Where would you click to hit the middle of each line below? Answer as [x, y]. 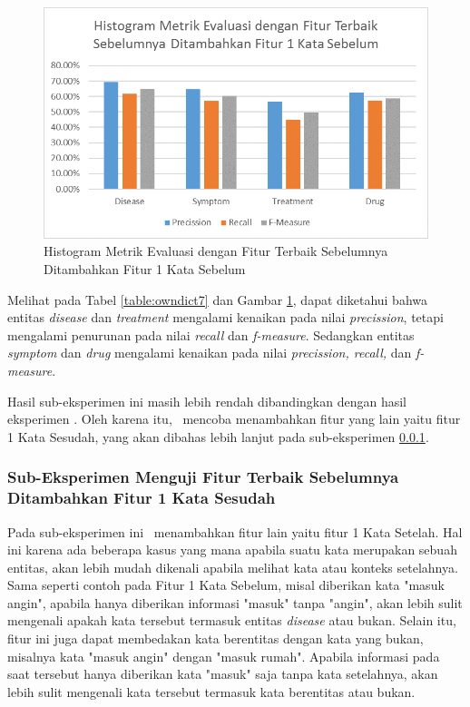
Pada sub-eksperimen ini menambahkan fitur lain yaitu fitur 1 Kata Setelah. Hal [235, 531]
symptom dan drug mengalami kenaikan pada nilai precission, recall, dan [210, 353]
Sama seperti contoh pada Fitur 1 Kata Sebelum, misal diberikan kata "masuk [226, 585]
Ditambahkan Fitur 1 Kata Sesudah [142, 498]
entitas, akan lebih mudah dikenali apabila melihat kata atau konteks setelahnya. [233, 567]
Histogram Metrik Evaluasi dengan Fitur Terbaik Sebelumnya [216, 251]
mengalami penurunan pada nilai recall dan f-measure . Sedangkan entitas [211, 334]
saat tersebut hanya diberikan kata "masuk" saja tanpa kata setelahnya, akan [223, 674]
